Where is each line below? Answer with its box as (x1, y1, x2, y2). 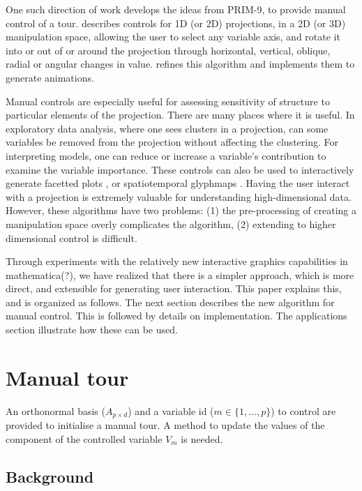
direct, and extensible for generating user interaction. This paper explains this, (6, 281, 342, 296)
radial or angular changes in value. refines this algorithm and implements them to (6, 56, 355, 71)
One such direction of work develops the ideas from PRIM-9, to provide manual (6, 2, 346, 16)
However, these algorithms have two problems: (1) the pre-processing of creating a (6, 203, 357, 218)
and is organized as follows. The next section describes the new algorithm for (6, 294, 335, 309)
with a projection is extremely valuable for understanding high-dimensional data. (6, 189, 352, 204)
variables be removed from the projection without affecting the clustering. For (6, 135, 338, 149)
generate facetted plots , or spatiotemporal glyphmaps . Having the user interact (6, 176, 350, 190)
